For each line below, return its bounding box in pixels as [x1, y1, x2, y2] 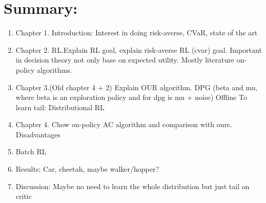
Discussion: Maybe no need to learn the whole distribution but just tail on [15, 180, 250, 191]
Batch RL [15, 146, 47, 157]
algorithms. [37, 64, 72, 75]
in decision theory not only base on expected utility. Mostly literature [15, 54, 235, 65]
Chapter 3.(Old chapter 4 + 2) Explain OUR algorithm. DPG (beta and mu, [15, 82, 258, 92]
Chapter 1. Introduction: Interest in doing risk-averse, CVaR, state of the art [15, 27, 258, 38]
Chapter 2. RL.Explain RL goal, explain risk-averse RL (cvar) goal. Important [15, 44, 262, 55]
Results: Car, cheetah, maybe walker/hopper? [15, 164, 159, 174]
